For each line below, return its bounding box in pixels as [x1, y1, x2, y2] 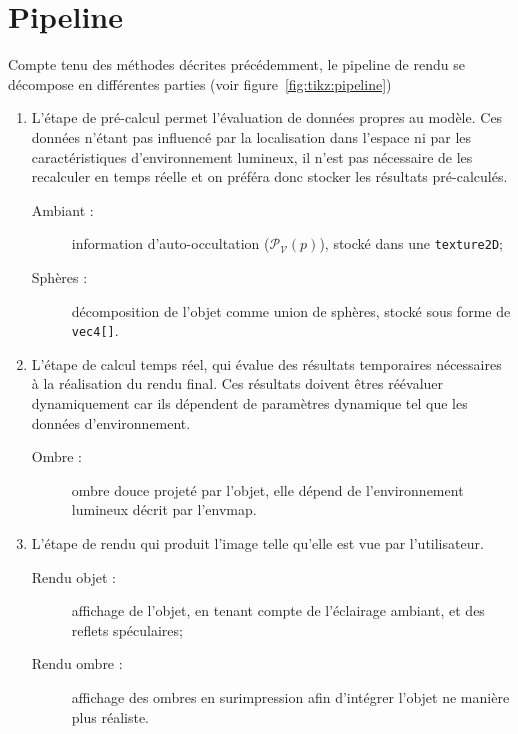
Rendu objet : [31, 566, 117, 587]
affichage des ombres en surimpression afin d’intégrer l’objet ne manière [71, 686, 510, 707]
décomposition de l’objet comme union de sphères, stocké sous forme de [71, 300, 511, 321]
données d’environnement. [31, 412, 191, 433]
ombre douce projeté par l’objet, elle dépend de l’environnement [71, 479, 464, 500]
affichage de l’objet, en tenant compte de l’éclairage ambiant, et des [71, 600, 485, 621]
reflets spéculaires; [71, 619, 183, 640]
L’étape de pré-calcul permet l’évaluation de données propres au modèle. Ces [31, 107, 503, 128]
